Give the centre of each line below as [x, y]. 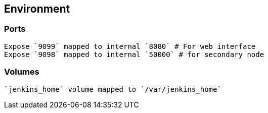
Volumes [22, 72]
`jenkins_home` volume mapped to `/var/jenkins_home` [113, 89]
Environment [37, 9]
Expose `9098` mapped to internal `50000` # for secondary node [134, 54]
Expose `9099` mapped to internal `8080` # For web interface [130, 46]
